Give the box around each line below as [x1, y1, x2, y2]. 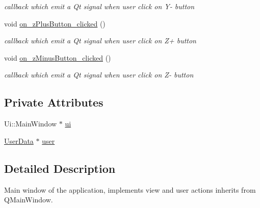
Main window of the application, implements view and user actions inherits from [4, 184, 256, 195]
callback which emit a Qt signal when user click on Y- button [4, 1, 195, 11]
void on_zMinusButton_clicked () [4, 52, 111, 63]
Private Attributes [4, 94, 103, 110]
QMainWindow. [4, 194, 53, 205]
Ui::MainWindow [4, 118, 57, 129]
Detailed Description [4, 160, 116, 176]
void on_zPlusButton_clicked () [4, 18, 106, 29]
